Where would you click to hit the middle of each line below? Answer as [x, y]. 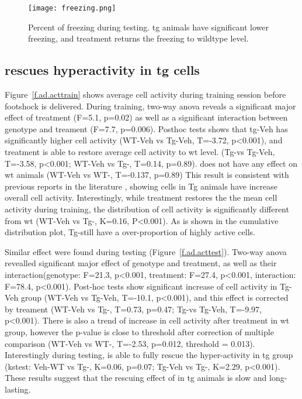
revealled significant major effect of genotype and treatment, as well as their [141, 263]
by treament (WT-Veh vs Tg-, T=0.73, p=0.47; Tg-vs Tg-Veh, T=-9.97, [133, 309]
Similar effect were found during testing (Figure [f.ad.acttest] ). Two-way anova [146, 251]
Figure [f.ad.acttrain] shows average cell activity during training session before [145, 94]
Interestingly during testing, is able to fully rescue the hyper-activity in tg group [149, 355]
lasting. [18, 389]
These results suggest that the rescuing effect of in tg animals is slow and [136, 378]
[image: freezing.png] [72, 8]
